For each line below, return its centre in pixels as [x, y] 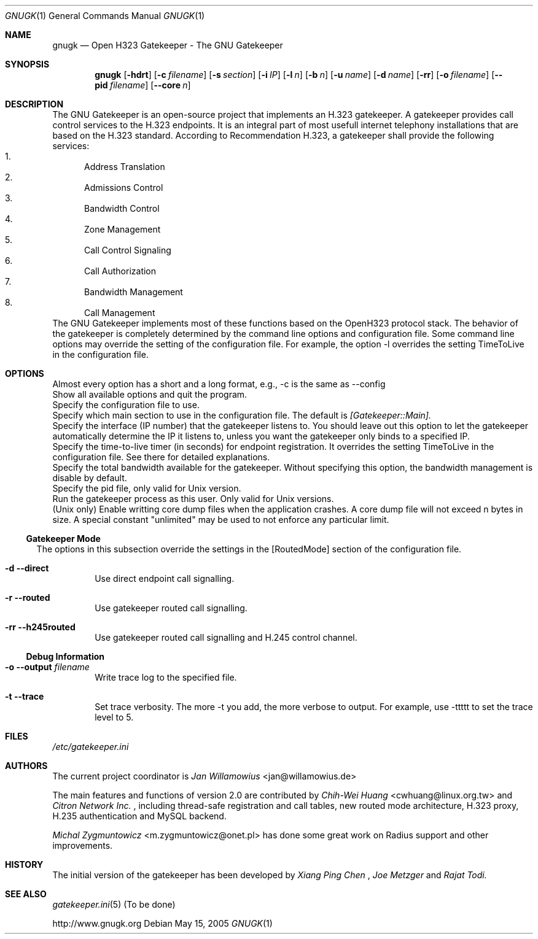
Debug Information [65, 656]
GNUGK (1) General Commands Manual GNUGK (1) [105, 16]
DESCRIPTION [34, 104]
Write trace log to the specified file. [166, 677]
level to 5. [114, 717]
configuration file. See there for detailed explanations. [161, 457]
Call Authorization [120, 271]
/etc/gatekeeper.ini [91, 747]
